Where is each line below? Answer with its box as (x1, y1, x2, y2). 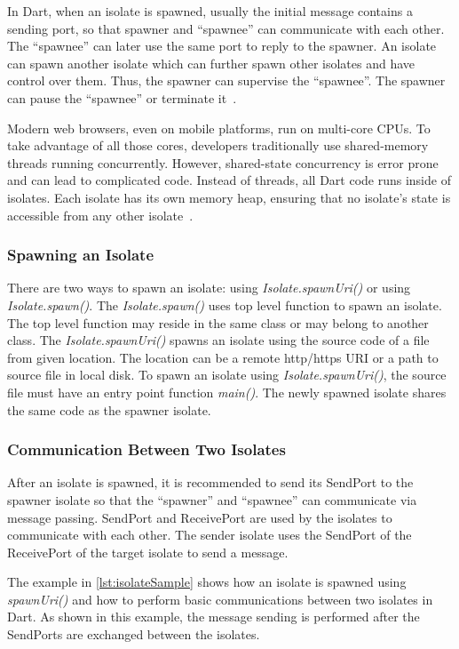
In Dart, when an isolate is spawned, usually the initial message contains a (7, 2, 413, 20)
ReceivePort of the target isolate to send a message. (7, 542, 289, 561)
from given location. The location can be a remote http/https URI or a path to (7, 348, 439, 366)
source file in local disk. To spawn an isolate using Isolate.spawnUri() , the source (7, 365, 447, 384)
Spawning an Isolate (7, 244, 154, 266)
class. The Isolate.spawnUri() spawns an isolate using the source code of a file (7, 331, 430, 349)
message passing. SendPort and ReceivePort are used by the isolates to (7, 508, 392, 526)
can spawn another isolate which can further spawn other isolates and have (7, 53, 415, 72)
